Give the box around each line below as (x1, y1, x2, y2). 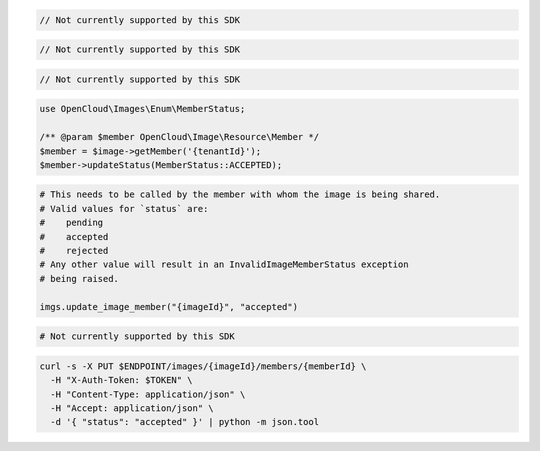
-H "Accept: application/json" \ (50, 402, 214, 414)
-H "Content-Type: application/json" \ (50, 388, 246, 400)
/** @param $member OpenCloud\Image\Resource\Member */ (39, 131, 320, 143)
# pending (39, 217, 104, 229)
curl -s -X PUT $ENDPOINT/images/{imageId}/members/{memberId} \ (39, 360, 367, 372)
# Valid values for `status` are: (39, 203, 209, 214)
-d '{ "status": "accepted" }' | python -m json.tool (50, 416, 320, 428)
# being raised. (39, 273, 120, 284)
